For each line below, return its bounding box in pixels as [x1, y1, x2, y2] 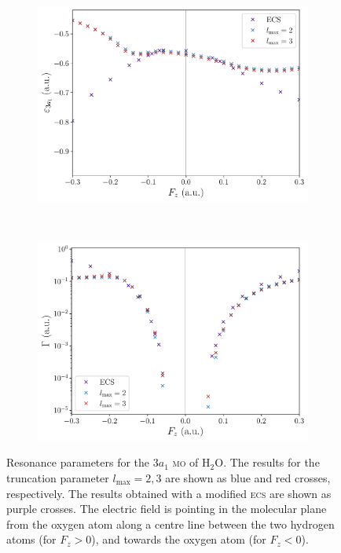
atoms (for [6, 531, 57, 548]
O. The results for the [214, 454, 320, 471]
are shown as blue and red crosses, [165, 469, 331, 485]
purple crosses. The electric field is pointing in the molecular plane [6, 500, 327, 517]
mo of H [172, 454, 211, 471]
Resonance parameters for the [6, 454, 150, 471]
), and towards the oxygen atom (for [91, 531, 266, 548]
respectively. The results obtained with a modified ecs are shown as [6, 485, 332, 501]
